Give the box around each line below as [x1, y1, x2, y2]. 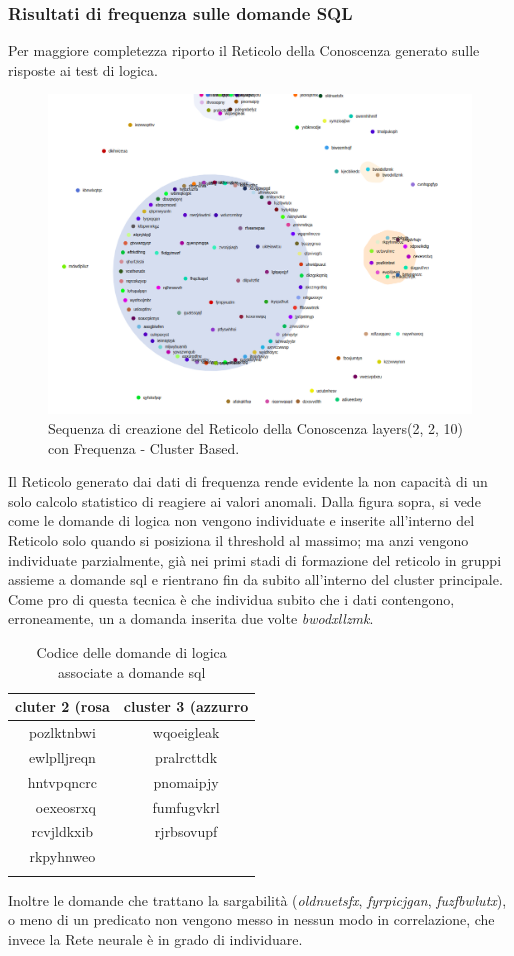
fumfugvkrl [152, 796, 220, 817]
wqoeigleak [152, 722, 220, 743]
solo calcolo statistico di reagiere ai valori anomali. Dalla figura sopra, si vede [8, 490, 481, 511]
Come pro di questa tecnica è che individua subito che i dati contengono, [8, 588, 455, 609]
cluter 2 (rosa [15, 696, 110, 717]
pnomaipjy [153, 771, 219, 792]
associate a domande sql [58, 661, 206, 682]
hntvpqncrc [27, 771, 98, 792]
